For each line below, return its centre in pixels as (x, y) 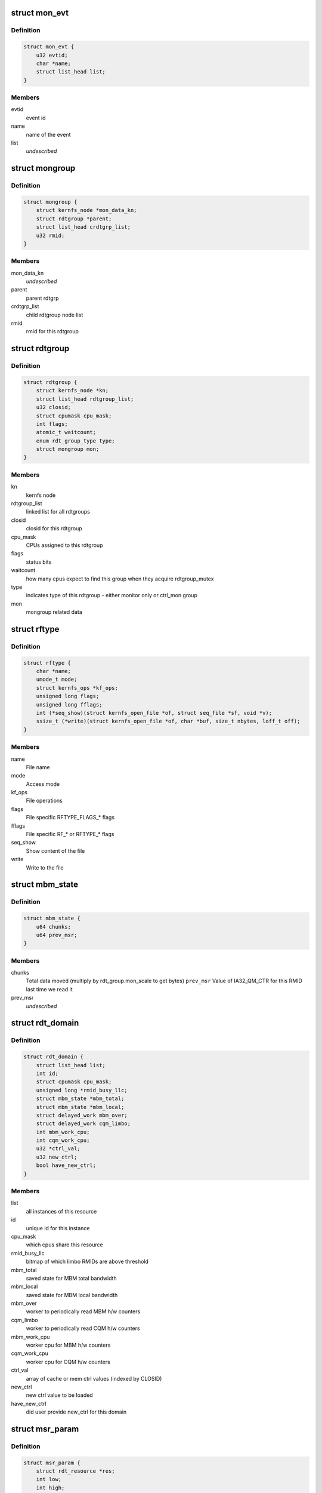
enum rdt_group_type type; (76, 441)
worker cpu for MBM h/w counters (68, 1345)
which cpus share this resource (65, 1245)
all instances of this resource (61, 1211)
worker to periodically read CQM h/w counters (83, 1328)
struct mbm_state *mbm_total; (80, 1099)
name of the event (48, 134)
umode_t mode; (57, 680)
